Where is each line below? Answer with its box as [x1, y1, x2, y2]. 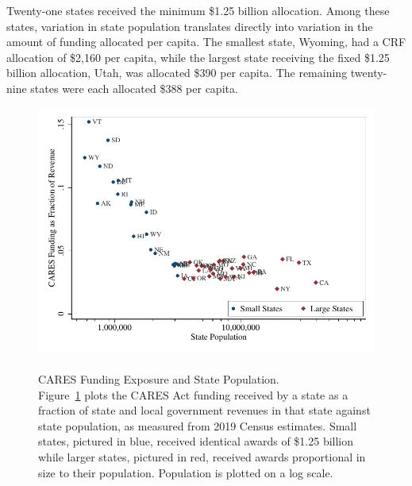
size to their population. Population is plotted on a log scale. [38, 464, 333, 480]
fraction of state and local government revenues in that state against [38, 402, 371, 418]
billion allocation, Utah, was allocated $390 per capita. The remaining [6, 64, 348, 81]
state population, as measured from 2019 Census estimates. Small [38, 417, 357, 434]
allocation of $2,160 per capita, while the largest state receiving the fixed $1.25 [6, 48, 390, 65]
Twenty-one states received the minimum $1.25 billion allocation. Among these [6, 2, 390, 18]
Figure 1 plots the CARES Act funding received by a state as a [38, 386, 348, 403]
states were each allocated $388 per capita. [30, 79, 238, 96]
